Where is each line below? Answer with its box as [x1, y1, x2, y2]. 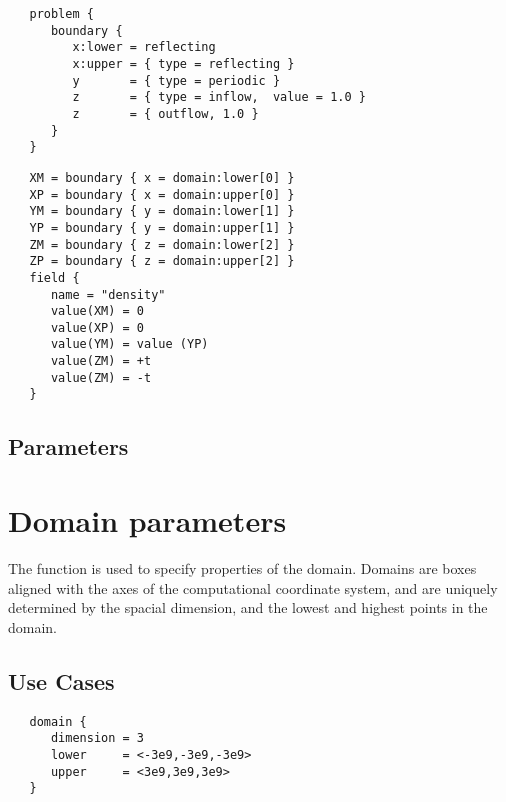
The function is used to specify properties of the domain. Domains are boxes [8, 558, 477, 578]
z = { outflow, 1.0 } [72, 106, 259, 121]
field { [29, 270, 80, 285]
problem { [29, 7, 94, 21]
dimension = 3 [50, 731, 145, 746]
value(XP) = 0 [50, 320, 145, 335]
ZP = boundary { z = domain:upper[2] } [29, 254, 295, 269]
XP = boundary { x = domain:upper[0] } [29, 187, 295, 202]
